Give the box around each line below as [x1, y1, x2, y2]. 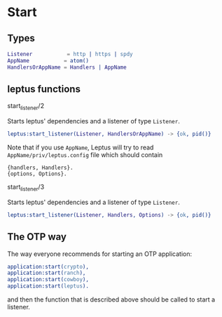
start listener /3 [7, 183, 45, 193]
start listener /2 [7, 102, 44, 112]
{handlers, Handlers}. [7, 164, 74, 172]
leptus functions [7, 83, 81, 95]
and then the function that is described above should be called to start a [7, 295, 216, 304]
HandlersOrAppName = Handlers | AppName [7, 64, 127, 71]
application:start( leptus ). [7, 283, 90, 290]
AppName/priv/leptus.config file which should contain [7, 151, 163, 159]
